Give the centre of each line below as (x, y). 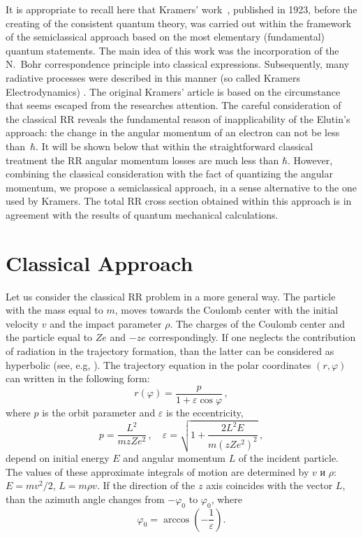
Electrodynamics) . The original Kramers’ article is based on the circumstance (173, 91)
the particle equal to (49, 337)
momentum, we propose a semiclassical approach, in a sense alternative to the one (181, 187)
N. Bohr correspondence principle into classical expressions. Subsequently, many (178, 64)
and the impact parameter (106, 323)
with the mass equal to (54, 310)
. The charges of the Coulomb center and (257, 323)
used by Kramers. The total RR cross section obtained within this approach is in (179, 201)
